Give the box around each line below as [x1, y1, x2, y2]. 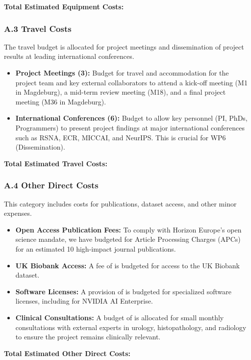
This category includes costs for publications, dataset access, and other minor [4, 198, 237, 208]
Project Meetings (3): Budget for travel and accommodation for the [15, 68, 229, 77]
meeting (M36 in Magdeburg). [15, 96, 106, 106]
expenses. [4, 208, 32, 218]
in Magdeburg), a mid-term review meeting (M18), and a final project [15, 87, 226, 97]
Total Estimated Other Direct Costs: [4, 348, 131, 358]
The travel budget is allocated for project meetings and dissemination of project [4, 41, 244, 51]
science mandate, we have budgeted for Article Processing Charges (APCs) [15, 234, 241, 244]
